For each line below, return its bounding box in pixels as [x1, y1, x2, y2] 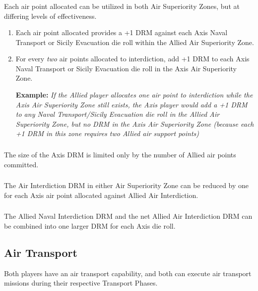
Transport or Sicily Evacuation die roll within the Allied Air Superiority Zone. [15, 37, 254, 47]
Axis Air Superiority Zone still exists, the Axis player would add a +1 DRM [15, 99, 248, 109]
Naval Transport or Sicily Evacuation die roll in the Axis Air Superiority [15, 63, 237, 73]
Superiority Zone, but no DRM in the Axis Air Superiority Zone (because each [15, 118, 254, 129]
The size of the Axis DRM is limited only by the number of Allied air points [4, 149, 236, 159]
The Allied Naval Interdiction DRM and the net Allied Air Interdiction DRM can [4, 211, 253, 221]
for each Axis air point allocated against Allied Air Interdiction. [4, 190, 198, 200]
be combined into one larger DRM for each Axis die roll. [4, 220, 176, 231]
